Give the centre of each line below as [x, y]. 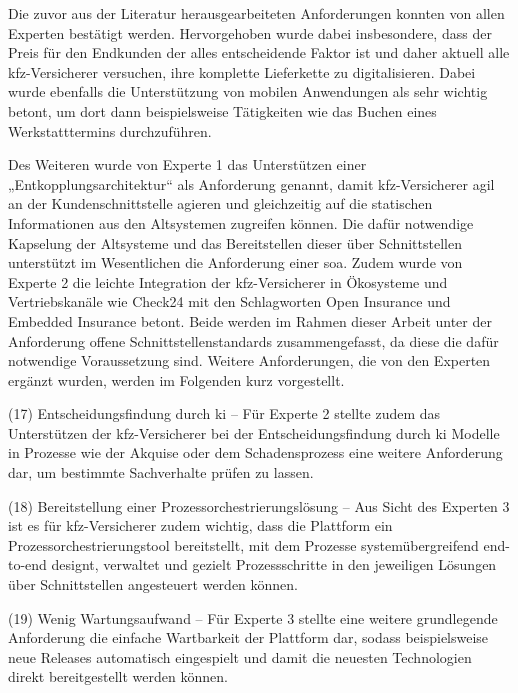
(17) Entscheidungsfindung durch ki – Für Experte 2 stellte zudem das [224, 413]
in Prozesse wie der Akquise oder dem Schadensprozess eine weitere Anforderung [255, 452]
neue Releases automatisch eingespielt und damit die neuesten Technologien [240, 656]
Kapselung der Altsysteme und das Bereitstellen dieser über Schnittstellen [235, 242]
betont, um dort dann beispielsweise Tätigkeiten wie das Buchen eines [222, 110]
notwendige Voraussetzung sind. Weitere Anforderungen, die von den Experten [249, 360]
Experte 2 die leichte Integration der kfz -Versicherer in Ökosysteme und [228, 281]
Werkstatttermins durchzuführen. [110, 130]
